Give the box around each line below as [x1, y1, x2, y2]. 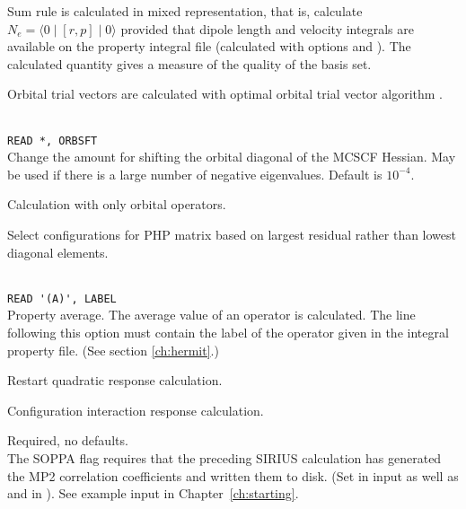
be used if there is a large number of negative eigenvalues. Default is [7, 164, 382, 183]
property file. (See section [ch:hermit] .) [7, 340, 219, 359]
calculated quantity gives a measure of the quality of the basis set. [7, 54, 372, 73]
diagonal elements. [7, 242, 109, 261]
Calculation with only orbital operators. [7, 195, 226, 214]
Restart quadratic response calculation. [7, 371, 223, 390]
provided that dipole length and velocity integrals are [120, 19, 414, 38]
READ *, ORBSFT [7, 134, 98, 147]
